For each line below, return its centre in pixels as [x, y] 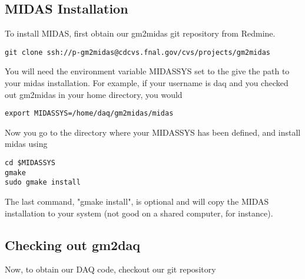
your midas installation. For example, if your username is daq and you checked [147, 83]
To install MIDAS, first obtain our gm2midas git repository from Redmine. [140, 33]
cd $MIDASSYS [30, 163]
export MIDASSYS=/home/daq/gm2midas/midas [89, 114]
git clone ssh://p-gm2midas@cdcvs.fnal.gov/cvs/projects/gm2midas [138, 52]
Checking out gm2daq [73, 244]
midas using [26, 144]
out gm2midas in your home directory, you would [94, 94]
